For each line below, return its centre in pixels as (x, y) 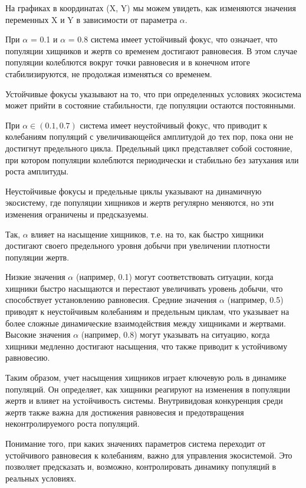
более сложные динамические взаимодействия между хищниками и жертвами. (146, 323)
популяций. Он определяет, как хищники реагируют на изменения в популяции (148, 389)
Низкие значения (35, 277)
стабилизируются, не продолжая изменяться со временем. (109, 73)
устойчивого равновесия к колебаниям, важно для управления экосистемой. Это (149, 455)
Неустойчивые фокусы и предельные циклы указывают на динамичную (134, 191)
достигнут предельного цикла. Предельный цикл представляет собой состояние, (149, 148)
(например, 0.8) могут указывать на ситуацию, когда (175, 334)
